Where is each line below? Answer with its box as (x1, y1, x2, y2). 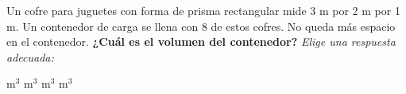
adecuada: (6, 48, 54, 65)
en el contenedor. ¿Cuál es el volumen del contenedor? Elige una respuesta (6, 33, 396, 50)
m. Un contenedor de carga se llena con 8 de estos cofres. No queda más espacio (6, 17, 396, 34)
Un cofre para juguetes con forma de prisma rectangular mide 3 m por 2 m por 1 (6, 2, 400, 18)
